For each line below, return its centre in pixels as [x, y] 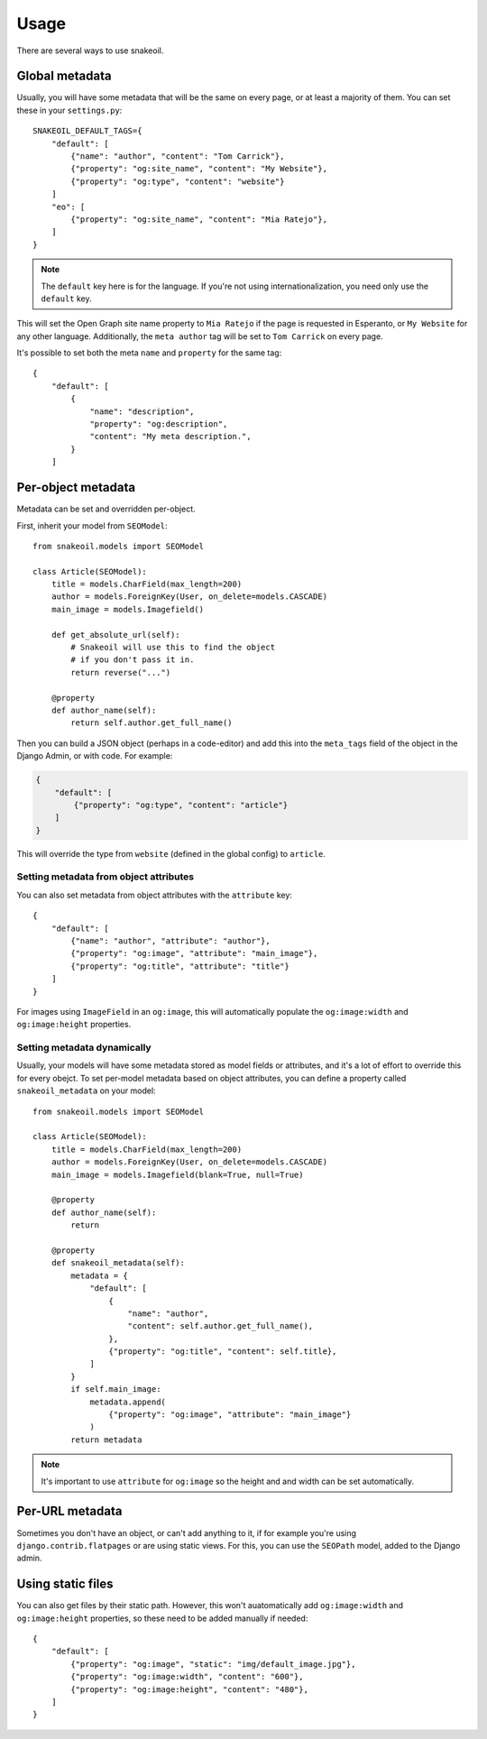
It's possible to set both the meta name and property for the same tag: [149, 353]
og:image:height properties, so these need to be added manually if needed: [162, 1618]
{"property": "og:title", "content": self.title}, [223, 1352]
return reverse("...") [121, 672]
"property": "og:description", [159, 424]
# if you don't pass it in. [133, 660]
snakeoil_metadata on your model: [87, 1090]
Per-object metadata [76, 488]
